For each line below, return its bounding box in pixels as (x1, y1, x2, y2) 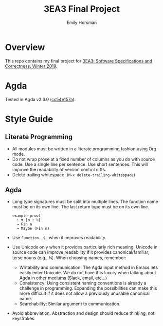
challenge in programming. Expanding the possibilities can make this (19, 285, 157, 291)
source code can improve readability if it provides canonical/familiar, (12, 249, 150, 255)
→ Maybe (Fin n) (17, 226, 50, 231)
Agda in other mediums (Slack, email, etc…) (19, 275, 107, 281)
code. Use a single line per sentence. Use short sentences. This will (12, 161, 148, 167)
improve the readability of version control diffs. (12, 166, 106, 172)
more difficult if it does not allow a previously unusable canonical (19, 290, 150, 296)
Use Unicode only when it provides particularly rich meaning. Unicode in (12, 244, 158, 250)
